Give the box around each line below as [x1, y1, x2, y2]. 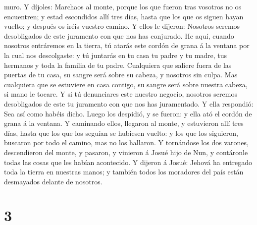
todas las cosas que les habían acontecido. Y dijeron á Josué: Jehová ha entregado [4, 157, 253, 167]
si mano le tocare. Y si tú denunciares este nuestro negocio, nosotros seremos [4, 89, 237, 99]
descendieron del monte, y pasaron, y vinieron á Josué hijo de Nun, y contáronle [4, 147, 248, 157]
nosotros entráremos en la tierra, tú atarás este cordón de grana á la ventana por [4, 40, 250, 51]
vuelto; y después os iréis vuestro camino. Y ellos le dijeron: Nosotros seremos [4, 21, 240, 31]
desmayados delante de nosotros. [4, 176, 103, 186]
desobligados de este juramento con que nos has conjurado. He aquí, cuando [4, 30, 234, 41]
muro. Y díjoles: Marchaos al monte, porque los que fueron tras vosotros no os [4, 1, 242, 11]
